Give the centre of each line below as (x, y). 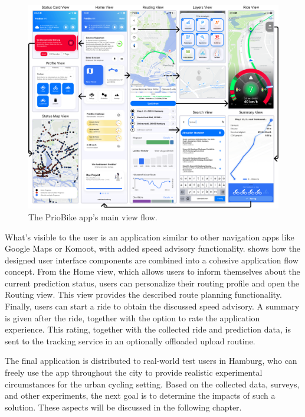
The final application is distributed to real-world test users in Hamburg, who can (151, 361)
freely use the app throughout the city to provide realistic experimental (134, 372)
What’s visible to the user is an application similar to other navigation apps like (150, 237)
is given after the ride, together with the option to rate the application (132, 317)
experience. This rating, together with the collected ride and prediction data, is (148, 329)
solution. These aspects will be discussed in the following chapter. (123, 407)
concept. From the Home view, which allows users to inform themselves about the (152, 271)
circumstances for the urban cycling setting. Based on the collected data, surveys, (152, 384)
